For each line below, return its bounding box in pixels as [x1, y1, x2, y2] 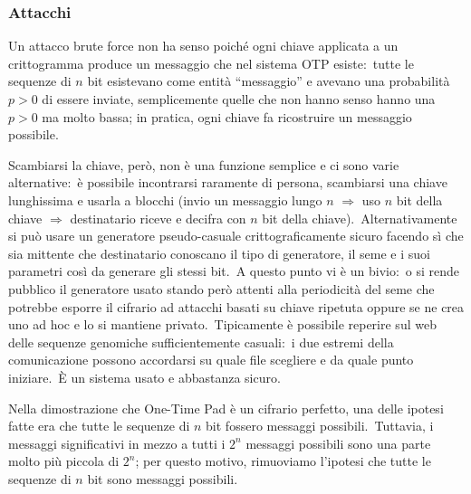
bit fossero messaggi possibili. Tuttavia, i [206, 416, 434, 435]
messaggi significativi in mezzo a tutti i [8, 433, 226, 452]
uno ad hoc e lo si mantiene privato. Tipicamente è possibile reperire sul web [8, 315, 437, 334]
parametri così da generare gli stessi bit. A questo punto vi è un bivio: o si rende [8, 261, 460, 280]
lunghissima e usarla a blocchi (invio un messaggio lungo [8, 190, 322, 209]
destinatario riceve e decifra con [70, 208, 246, 227]
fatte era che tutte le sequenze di [8, 416, 190, 435]
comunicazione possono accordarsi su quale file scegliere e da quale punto [8, 350, 414, 369]
